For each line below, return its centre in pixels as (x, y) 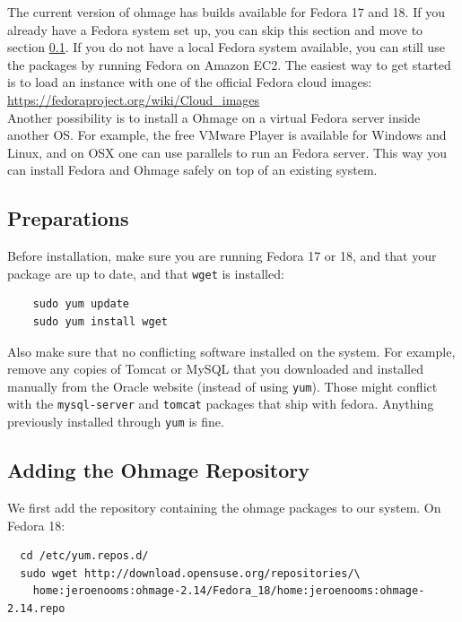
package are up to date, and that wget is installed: (146, 273)
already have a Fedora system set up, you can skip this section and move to (215, 29)
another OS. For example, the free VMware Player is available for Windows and (227, 135)
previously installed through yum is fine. (116, 422)
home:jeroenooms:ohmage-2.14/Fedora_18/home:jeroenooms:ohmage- (229, 591)
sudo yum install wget (100, 321)
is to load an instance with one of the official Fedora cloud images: (190, 82)
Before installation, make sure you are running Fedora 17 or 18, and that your (222, 256)
